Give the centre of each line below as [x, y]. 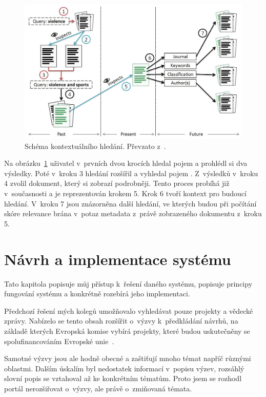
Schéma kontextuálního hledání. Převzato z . [95, 146]
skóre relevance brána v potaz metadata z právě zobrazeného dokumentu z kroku [133, 213]
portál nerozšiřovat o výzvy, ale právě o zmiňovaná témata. [98, 388]
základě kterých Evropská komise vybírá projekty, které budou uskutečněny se [127, 330]
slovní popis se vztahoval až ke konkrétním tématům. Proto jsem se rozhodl [123, 378]
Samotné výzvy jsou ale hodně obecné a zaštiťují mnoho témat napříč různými [128, 358]
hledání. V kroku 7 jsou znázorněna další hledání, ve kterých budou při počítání [130, 203]
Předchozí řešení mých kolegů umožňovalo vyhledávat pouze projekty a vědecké [129, 310]
